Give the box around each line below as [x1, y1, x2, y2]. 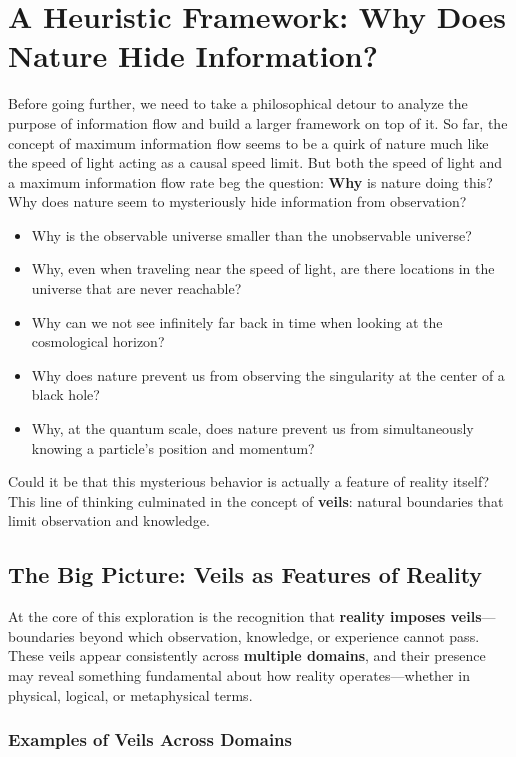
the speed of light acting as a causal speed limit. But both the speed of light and [8, 152, 503, 173]
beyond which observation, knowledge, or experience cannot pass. [79, 625, 480, 646]
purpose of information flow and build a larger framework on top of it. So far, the [8, 112, 508, 133]
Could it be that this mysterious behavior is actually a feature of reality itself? [8, 471, 490, 492]
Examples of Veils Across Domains [8, 727, 292, 752]
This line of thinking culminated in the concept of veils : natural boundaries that [8, 490, 504, 511]
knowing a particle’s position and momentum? [31, 437, 315, 458]
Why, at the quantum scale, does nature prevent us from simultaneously [31, 418, 474, 439]
